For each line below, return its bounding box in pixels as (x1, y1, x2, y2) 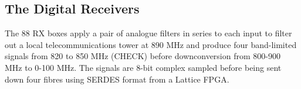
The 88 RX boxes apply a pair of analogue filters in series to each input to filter (5, 27, 292, 39)
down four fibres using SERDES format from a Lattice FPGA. (5, 73, 229, 85)
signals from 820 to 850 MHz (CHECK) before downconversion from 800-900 (5, 50, 280, 62)
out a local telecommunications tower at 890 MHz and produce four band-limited (5, 38, 297, 50)
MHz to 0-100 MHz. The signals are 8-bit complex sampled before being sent (5, 61, 282, 73)
